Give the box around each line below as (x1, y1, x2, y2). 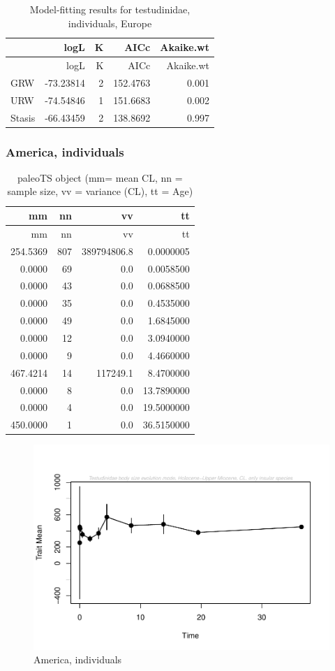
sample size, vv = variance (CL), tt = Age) (7, 184, 193, 199)
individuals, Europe (68, 15, 152, 30)
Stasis (10, 110, 36, 124)
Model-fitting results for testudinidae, (29, 2, 191, 16)
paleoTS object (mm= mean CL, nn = (17, 170, 183, 185)
